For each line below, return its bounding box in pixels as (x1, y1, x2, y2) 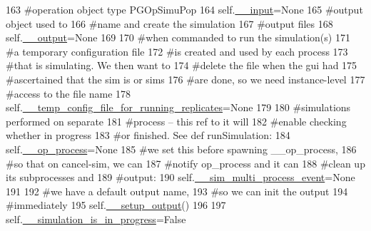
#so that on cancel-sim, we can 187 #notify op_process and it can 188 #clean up (6, 155, 365, 170)
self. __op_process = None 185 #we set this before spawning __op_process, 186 (6, 141, 357, 156)
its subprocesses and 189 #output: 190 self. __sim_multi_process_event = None (6, 170, 355, 185)
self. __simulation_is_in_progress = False (6, 211, 186, 226)
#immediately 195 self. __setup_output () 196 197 (6, 197, 226, 212)
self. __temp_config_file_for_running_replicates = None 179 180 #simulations (6, 100, 351, 115)
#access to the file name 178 (6, 86, 131, 101)
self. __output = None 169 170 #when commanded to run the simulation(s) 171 (6, 30, 350, 45)
